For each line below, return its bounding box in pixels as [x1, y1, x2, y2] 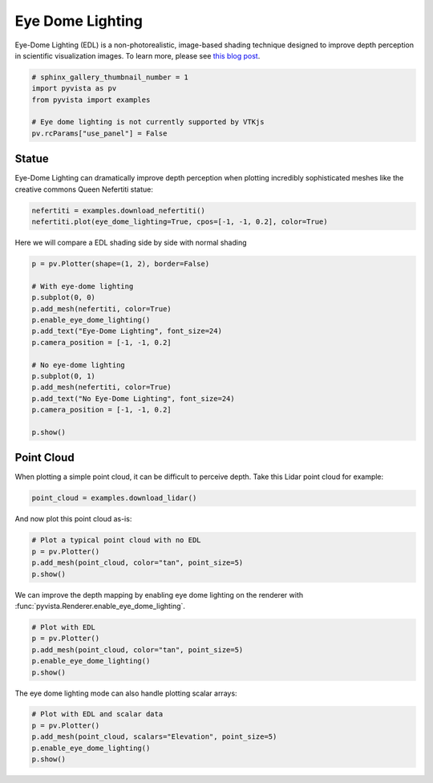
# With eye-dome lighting [31, 282, 134, 290]
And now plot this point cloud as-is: [14, 514, 132, 524]
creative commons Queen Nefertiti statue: [14, 185, 154, 194]
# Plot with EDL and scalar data [31, 710, 164, 719]
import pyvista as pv [31, 84, 117, 93]
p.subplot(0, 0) [31, 293, 96, 302]
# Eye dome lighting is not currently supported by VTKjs [31, 117, 265, 127]
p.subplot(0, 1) [31, 371, 96, 381]
